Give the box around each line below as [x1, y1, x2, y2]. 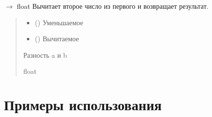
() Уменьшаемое [35, 17, 84, 27]
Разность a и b [23, 50, 67, 60]
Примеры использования [4, 95, 162, 115]
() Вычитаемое [35, 33, 79, 44]
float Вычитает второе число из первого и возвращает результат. [17, 1, 209, 11]
